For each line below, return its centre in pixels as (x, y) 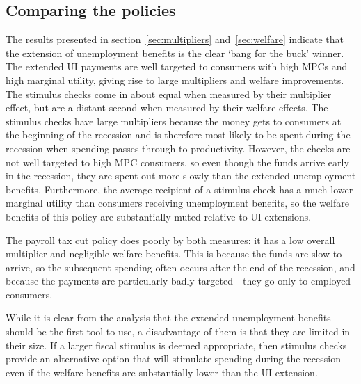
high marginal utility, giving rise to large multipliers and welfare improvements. (175, 80)
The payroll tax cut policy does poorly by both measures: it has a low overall (170, 240)
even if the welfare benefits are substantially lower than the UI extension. (162, 372)
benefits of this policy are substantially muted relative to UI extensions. (159, 216)
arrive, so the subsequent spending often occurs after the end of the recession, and (180, 267)
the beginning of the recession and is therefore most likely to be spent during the (178, 135)
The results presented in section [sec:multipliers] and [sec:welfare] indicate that (175, 39)
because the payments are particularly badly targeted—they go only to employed (178, 281)
